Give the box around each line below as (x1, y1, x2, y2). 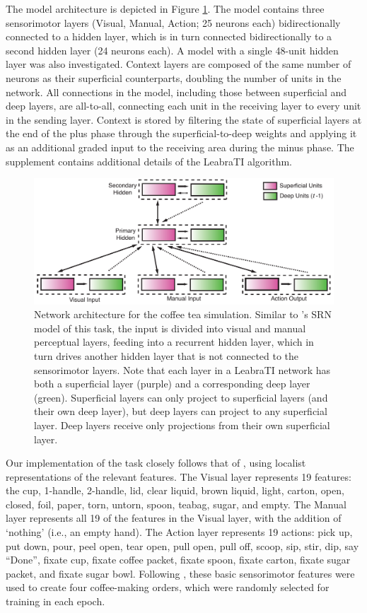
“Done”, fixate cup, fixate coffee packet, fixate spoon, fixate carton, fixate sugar (6, 552, 351, 567)
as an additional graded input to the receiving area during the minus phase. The (6, 139, 354, 154)
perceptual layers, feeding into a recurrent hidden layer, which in (34, 334, 314, 349)
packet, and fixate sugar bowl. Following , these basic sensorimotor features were (6, 566, 355, 580)
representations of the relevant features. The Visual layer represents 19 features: (6, 469, 351, 484)
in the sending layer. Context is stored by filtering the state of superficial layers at (6, 112, 362, 127)
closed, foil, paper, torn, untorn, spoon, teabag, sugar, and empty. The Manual (6, 496, 346, 511)
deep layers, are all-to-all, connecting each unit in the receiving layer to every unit (6, 98, 361, 113)
